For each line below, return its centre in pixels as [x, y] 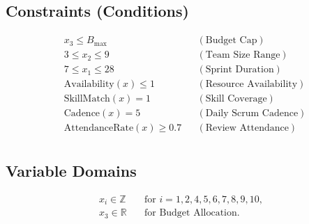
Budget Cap [231, 41]
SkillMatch [87, 99]
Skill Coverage [236, 99]
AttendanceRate [99, 128]
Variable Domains [71, 170]
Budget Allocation [198, 213]
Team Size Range [243, 55]
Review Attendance [247, 128]
